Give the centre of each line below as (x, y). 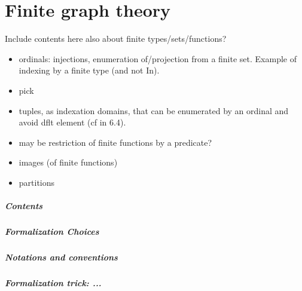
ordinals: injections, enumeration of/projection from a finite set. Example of (158, 58)
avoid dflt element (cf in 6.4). (72, 122)
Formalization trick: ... (53, 282)
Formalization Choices (52, 232)
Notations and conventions (61, 257)
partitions (37, 182)
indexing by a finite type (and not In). (89, 70)
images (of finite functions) (68, 162)
